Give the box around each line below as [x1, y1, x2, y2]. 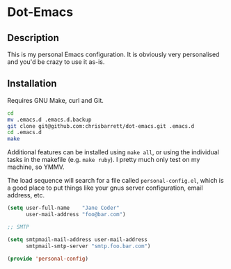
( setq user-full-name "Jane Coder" [7, 204, 120, 212]
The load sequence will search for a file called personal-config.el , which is [7, 177, 224, 185]
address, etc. [7, 191, 45, 199]
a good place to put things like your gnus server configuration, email [7, 184, 203, 192]
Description [7, 32, 59, 44]
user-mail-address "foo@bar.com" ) [25, 211, 127, 218]
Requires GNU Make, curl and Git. [7, 96, 104, 104]
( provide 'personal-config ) [7, 255, 89, 262]
